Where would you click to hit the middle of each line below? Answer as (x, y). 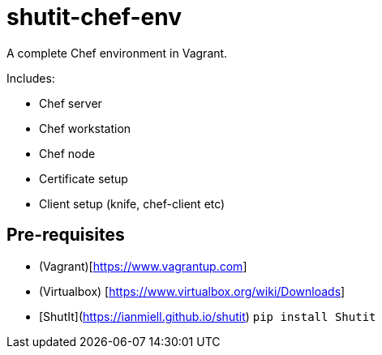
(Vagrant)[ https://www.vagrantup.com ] (143, 266)
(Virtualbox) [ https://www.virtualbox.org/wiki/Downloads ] (192, 291)
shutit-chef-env (94, 17)
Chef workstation (85, 128)
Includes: (31, 78)
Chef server (71, 103)
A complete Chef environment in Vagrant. (117, 53)
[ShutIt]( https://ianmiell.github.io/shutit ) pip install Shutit (208, 316)
